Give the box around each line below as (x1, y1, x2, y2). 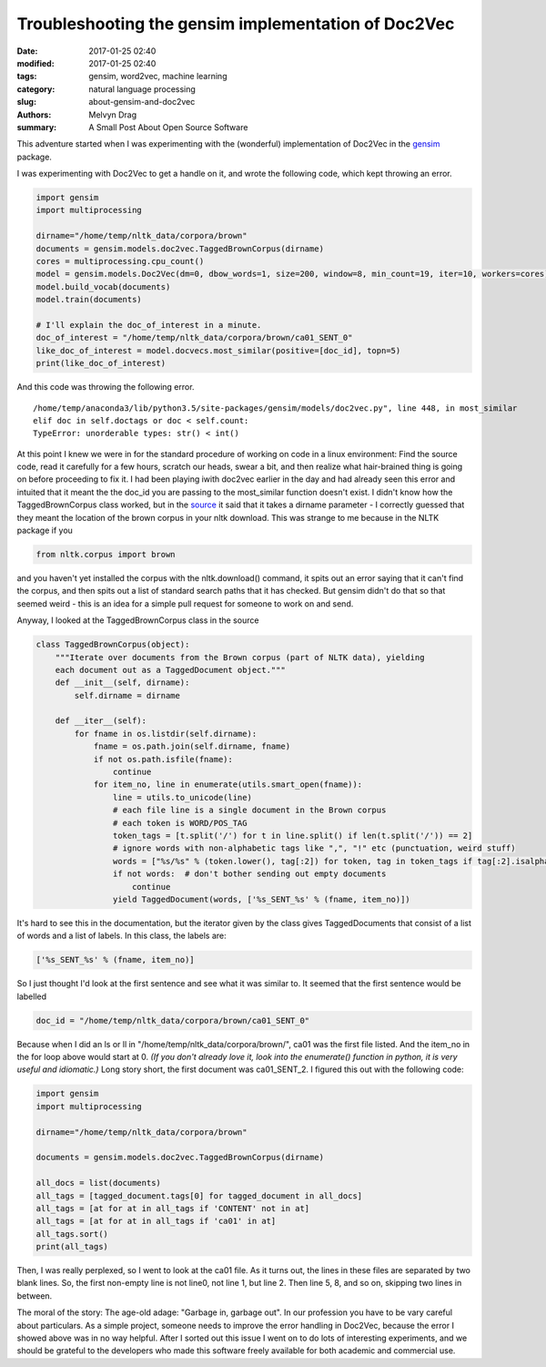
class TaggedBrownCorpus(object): (35, 639, 190, 650)
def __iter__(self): (55, 716, 147, 726)
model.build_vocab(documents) (35, 281, 171, 291)
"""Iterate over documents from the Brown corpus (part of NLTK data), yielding (55, 652, 425, 662)
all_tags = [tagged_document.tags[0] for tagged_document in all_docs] (35, 1190, 363, 1201)
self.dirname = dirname (74, 690, 181, 700)
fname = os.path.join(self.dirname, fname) (93, 741, 291, 751)
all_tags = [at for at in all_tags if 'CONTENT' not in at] (35, 1203, 310, 1213)
